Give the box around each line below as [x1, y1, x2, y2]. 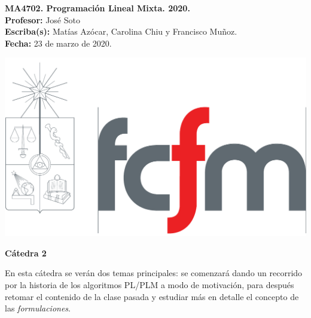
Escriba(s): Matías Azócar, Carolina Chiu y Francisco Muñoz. [5, 25, 237, 38]
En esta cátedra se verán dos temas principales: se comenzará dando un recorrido [5, 267, 303, 279]
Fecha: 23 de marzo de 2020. [5, 36, 112, 49]
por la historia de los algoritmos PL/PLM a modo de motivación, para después [5, 278, 294, 291]
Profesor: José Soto [5, 13, 80, 26]
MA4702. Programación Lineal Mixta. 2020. [5, 2, 190, 14]
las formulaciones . [5, 302, 71, 314]
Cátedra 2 [5, 246, 47, 259]
